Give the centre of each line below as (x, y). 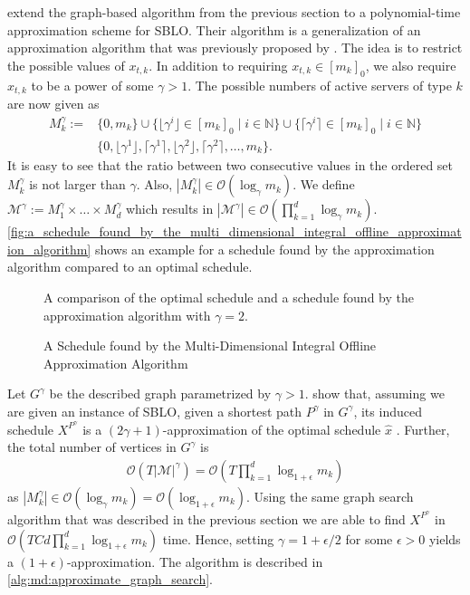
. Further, (423, 429)
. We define (324, 184)
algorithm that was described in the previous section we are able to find (206, 518)
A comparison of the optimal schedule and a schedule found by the (229, 297)
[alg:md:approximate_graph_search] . (110, 579)
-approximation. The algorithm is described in (195, 561)
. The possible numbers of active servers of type (320, 85)
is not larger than (77, 184)
